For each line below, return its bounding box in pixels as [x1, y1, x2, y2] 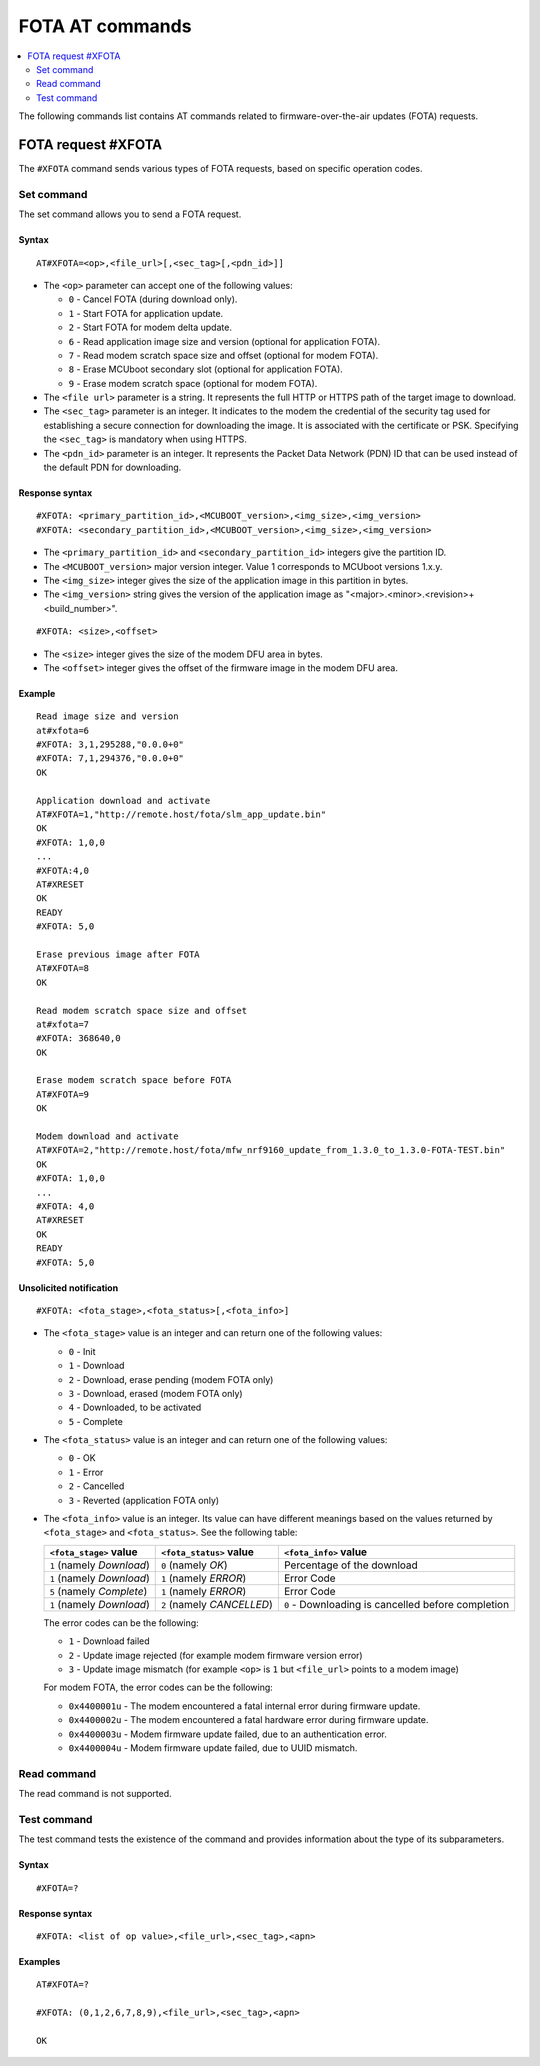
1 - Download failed [68, 1635, 150, 1647]
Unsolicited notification [18, 1281, 119, 1294]
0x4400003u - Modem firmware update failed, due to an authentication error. [68, 1728, 387, 1740]
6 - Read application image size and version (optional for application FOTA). [68, 335, 380, 347]
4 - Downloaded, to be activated [68, 1401, 202, 1414]
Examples [18, 1955, 61, 1967]
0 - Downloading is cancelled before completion [283, 1597, 510, 1611]
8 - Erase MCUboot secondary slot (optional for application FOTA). [68, 363, 344, 375]
